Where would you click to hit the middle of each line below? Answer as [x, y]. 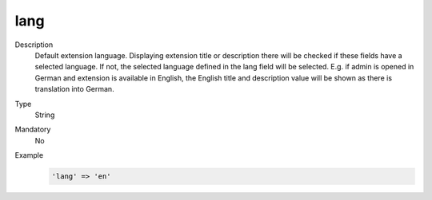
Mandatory [33, 129]
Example [29, 155]
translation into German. [75, 89]
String [45, 115]
